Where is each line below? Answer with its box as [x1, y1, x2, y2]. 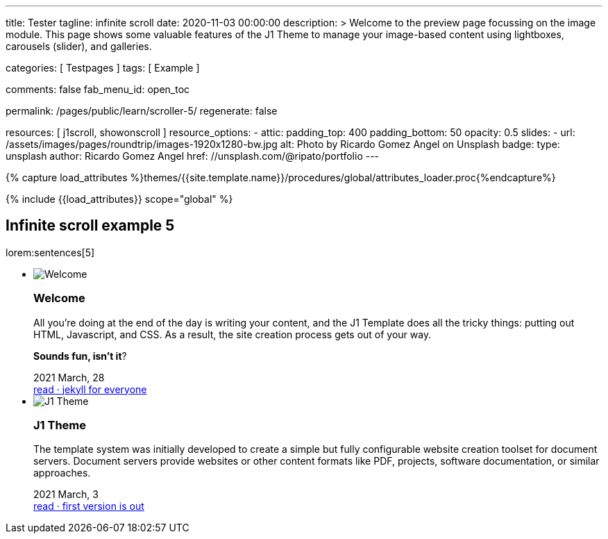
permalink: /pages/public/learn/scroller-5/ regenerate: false [6, 105, 278, 117]
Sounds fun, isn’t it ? [33, 349, 127, 362]
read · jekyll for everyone [33, 383, 147, 395]
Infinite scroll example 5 [6, 217, 175, 235]
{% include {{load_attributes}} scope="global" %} [6, 193, 233, 205]
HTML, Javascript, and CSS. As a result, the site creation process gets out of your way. [33, 328, 432, 340]
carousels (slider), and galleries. [6, 40, 152, 52]
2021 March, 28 [33, 371, 105, 383]
